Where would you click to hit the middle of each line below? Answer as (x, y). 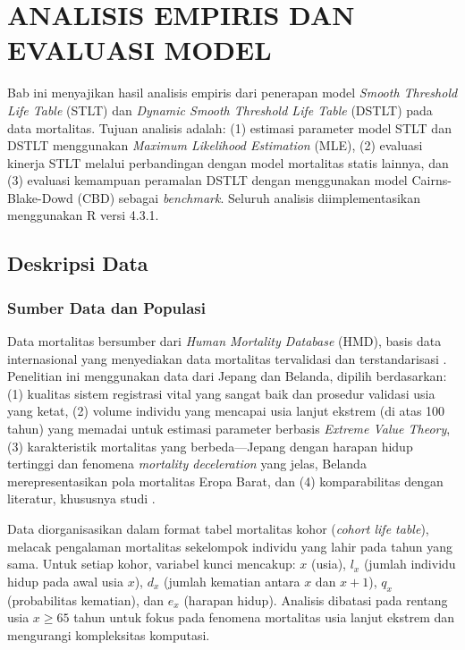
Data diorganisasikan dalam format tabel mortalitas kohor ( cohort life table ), (218, 528)
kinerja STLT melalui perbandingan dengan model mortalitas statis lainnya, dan (228, 162)
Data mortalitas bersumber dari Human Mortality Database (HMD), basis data (224, 341)
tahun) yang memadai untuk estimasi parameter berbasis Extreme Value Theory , (229, 429)
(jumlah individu (410, 564)
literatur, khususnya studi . (81, 498)
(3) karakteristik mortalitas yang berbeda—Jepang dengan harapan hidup (210, 446)
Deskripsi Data (78, 263)
